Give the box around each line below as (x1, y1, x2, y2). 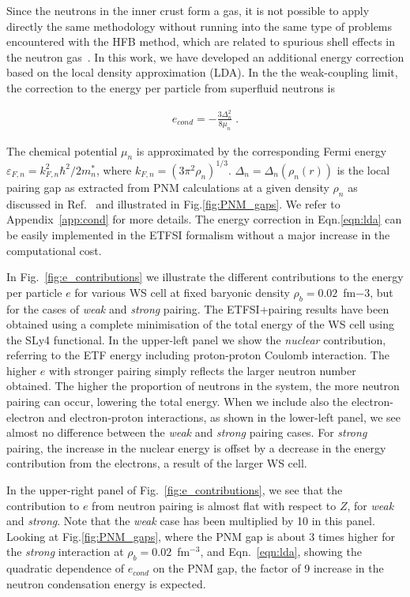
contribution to (6, 497, 80, 513)
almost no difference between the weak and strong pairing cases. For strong (6, 424, 367, 441)
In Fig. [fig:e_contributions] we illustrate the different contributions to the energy (6, 268, 404, 285)
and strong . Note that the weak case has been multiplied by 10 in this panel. (6, 513, 375, 529)
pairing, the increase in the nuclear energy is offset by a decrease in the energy (6, 439, 386, 456)
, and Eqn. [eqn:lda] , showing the (200, 543, 362, 560)
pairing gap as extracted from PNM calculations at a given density (6, 178, 329, 195)
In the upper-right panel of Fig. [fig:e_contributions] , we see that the (6, 482, 343, 498)
